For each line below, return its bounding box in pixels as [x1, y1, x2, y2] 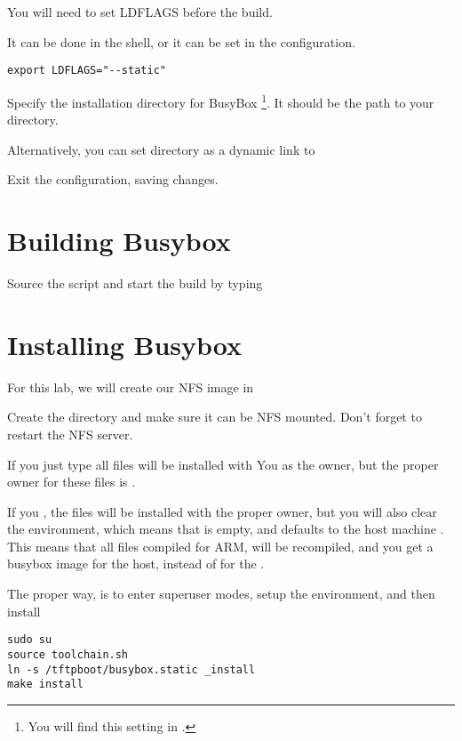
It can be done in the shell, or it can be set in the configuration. [7, 32, 355, 51]
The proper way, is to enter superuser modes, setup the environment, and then [7, 584, 435, 603]
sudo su [7, 633, 52, 647]
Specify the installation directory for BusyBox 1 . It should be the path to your [7, 90, 434, 111]
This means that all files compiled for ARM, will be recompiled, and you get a [7, 536, 434, 555]
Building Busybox [7, 222, 231, 259]
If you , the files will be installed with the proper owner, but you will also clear [7, 502, 437, 520]
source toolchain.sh [7, 648, 129, 661]
